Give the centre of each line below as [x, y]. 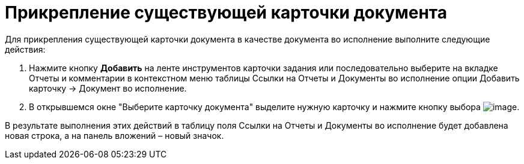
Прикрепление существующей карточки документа [226, 13]
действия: [25, 49]
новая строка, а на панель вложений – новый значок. [114, 135]
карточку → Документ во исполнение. [108, 88]
